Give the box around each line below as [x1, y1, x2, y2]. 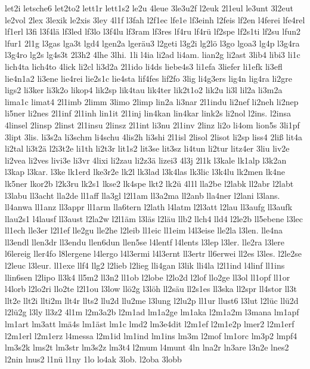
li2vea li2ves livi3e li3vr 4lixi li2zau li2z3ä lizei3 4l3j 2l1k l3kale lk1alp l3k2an [5, 153, 287, 166]
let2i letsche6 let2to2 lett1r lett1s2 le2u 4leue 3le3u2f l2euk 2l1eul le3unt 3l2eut [5, 2, 293, 14]
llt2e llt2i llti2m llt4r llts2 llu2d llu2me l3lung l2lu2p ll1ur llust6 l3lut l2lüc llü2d [5, 294, 299, 306]
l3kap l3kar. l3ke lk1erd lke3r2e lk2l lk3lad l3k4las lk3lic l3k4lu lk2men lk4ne [5, 165, 286, 178]
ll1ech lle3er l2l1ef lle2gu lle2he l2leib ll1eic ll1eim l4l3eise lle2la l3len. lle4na [5, 224, 283, 236]
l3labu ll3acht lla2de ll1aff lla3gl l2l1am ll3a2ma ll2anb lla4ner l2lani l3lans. [5, 189, 280, 201]
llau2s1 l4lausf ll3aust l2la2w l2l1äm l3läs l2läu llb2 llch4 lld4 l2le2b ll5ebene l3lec [5, 212, 303, 225]
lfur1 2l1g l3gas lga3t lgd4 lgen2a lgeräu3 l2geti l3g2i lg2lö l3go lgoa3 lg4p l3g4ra [5, 36, 300, 49]
